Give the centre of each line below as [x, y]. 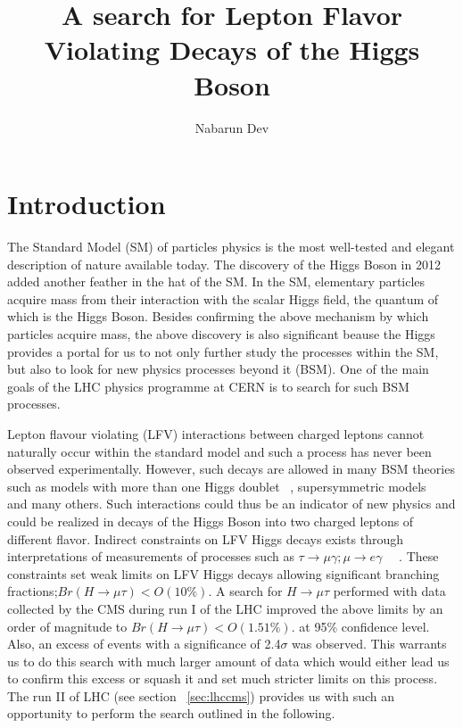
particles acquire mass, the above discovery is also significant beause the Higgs [221, 334]
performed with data [389, 591]
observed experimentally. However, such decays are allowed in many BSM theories [231, 469]
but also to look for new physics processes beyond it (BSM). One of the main [218, 369]
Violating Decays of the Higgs [232, 50]
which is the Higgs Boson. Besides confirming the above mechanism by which [218, 316]
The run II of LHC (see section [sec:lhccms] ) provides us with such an [201, 695]
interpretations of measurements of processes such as [151, 556]
